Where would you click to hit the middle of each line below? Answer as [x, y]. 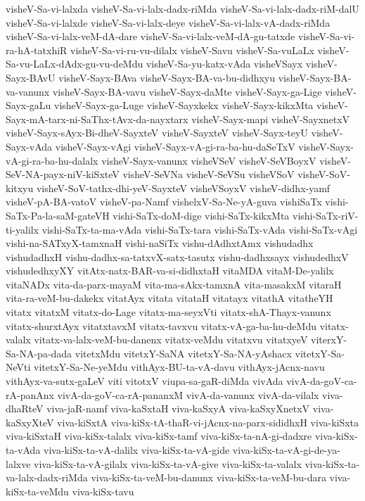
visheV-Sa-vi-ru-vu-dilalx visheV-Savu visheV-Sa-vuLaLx [192, 50]
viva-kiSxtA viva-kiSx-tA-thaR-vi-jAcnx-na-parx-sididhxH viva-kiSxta [208, 422]
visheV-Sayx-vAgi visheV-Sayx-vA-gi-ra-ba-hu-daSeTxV [175, 146]
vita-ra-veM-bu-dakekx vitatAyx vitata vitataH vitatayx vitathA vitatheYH [169, 298]
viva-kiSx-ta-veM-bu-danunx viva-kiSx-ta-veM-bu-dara [209, 477]
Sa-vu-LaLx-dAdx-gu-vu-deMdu [75, 64]
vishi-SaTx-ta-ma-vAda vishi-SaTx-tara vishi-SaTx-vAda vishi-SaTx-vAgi [200, 229]
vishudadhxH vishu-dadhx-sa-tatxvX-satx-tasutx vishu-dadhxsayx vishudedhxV [177, 256]
